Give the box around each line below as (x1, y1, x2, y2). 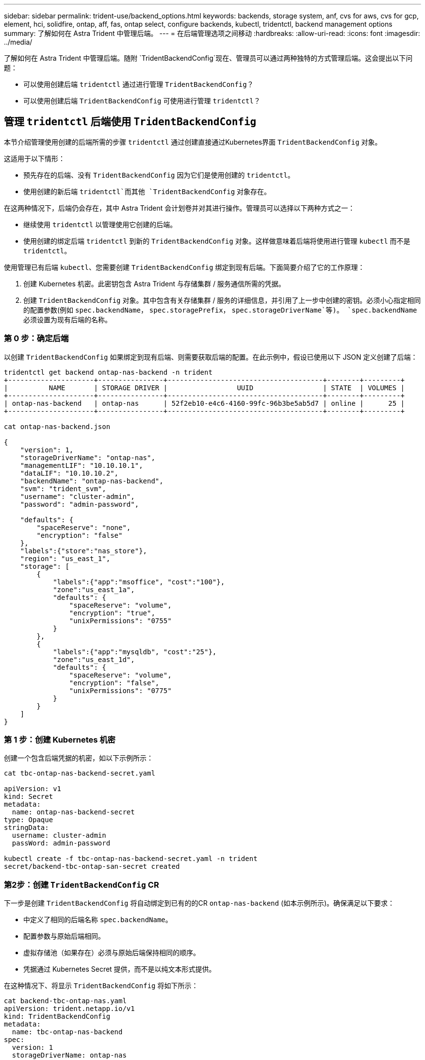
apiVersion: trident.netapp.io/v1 (4, 1005, 135, 1013)
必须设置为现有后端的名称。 (23, 315, 112, 324)
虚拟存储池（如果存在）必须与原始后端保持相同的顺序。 (23, 948, 200, 957)
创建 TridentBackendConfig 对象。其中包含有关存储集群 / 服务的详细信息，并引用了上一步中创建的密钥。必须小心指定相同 (23, 296, 421, 304)
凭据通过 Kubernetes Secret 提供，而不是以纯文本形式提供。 (23, 965, 216, 974)
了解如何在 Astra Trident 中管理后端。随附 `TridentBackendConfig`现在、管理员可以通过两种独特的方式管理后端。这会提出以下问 (4, 54, 413, 62)
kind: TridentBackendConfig (4, 1012, 111, 1021)
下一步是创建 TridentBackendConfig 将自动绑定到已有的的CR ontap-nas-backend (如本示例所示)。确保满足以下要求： (4, 899, 395, 908)
